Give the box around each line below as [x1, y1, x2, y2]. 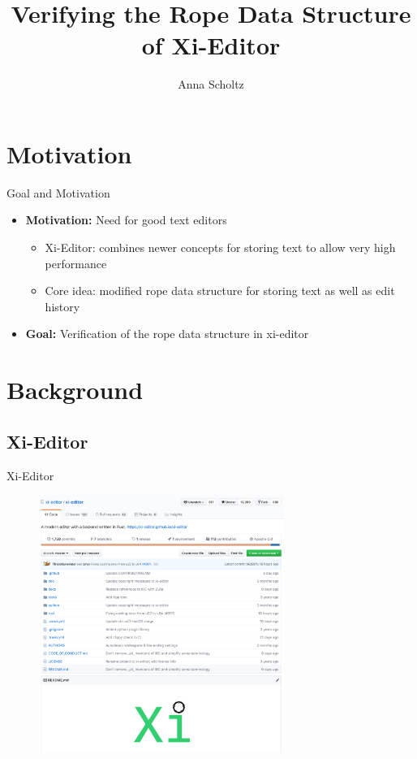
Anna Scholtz [178, 76, 244, 93]
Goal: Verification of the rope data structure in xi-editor [25, 325, 309, 342]
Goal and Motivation [6, 184, 110, 201]
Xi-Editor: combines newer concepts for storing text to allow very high [45, 239, 396, 256]
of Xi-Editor [141, 28, 281, 62]
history [45, 297, 80, 314]
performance [45, 254, 107, 271]
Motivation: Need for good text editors [25, 211, 227, 228]
